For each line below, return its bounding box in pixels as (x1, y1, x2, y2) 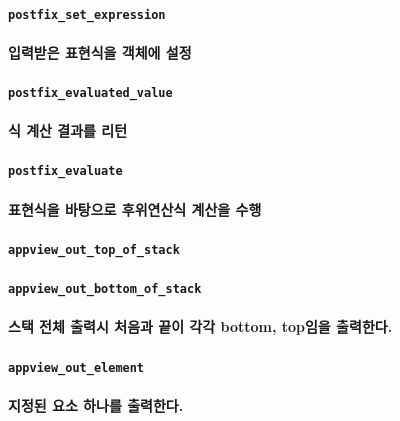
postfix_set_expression (8, 7, 166, 22)
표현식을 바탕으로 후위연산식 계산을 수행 (8, 198, 262, 219)
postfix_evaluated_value (8, 86, 173, 101)
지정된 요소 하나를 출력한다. (8, 394, 184, 415)
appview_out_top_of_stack (8, 242, 180, 257)
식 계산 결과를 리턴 (8, 120, 128, 141)
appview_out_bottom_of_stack (8, 282, 202, 297)
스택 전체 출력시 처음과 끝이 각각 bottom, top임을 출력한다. (8, 316, 393, 337)
